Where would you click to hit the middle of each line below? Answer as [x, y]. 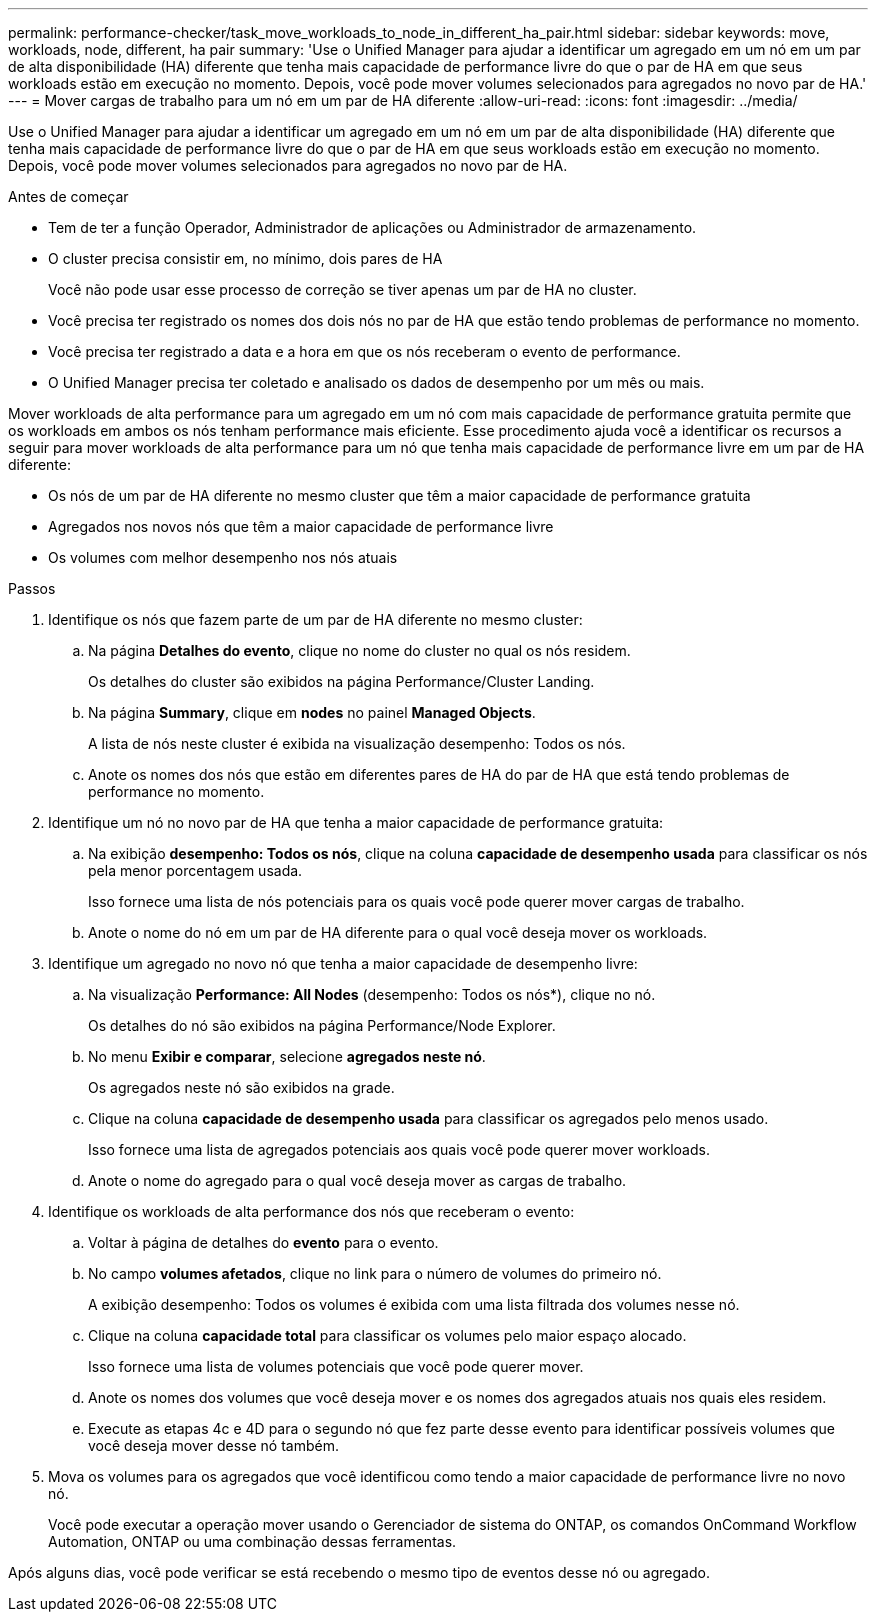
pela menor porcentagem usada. [195, 870]
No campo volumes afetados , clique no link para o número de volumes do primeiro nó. [375, 1273]
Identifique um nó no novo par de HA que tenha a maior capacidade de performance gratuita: [356, 822]
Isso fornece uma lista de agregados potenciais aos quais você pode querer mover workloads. [399, 1149]
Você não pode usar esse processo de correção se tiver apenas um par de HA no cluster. [342, 289]
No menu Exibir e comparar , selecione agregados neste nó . [287, 1056]
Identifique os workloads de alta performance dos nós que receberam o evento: [311, 1211]
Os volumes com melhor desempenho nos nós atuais [223, 557]
